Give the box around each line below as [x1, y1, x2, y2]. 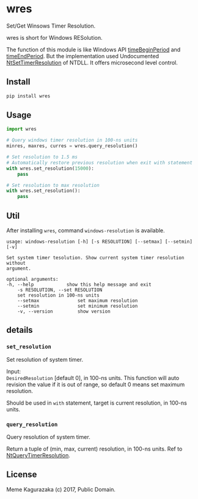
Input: [6, 367, 21, 375]
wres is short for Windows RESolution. [6, 34, 103, 41]
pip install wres [6, 93, 51, 99]
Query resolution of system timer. [6, 433, 90, 440]
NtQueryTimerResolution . [6, 451, 70, 459]
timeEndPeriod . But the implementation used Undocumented [6, 52, 159, 59]
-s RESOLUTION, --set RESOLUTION [17, 287, 103, 293]
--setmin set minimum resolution [17, 303, 138, 309]
